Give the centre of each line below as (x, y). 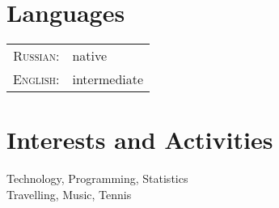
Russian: (36, 56)
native (90, 56)
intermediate (108, 79)
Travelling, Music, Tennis (69, 194)
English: (36, 79)
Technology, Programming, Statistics (97, 178)
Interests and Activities (140, 140)
